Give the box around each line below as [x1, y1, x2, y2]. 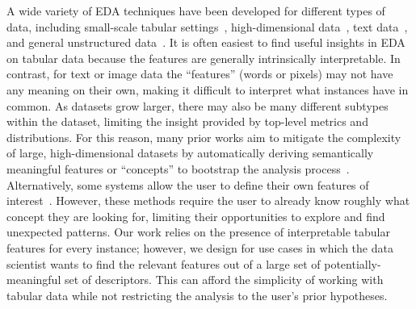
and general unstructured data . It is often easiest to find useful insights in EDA [6, 34, 405, 51]
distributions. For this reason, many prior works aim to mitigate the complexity [6, 128, 401, 145]
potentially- [324, 255, 381, 272]
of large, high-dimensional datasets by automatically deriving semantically [6, 144, 374, 161]
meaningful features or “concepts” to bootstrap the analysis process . [6, 160, 350, 177]
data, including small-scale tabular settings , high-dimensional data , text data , [6, 18, 408, 35]
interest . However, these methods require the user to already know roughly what [6, 192, 410, 209]
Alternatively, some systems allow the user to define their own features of [6, 176, 369, 193]
